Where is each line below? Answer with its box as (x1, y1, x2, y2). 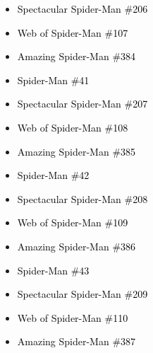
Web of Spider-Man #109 (17, 215, 128, 230)
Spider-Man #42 (17, 168, 90, 183)
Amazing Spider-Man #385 (17, 144, 136, 158)
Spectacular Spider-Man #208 (17, 191, 148, 206)
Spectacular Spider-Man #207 (17, 96, 148, 111)
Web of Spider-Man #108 (17, 120, 128, 134)
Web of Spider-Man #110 (17, 310, 128, 325)
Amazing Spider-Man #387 (17, 334, 136, 349)
